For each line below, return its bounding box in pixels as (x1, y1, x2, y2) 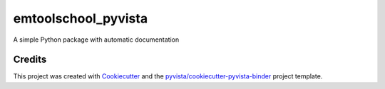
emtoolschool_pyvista (13, 11, 148, 26)
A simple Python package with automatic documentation (13, 35, 180, 44)
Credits (13, 54, 47, 66)
